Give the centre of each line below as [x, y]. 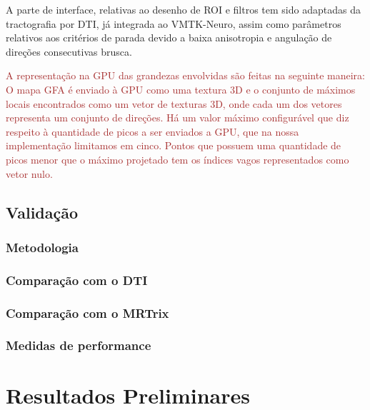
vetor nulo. [29, 173]
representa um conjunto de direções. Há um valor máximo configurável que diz [177, 117]
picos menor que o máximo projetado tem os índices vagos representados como [177, 159]
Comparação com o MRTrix [87, 312]
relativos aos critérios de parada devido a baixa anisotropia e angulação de [169, 37]
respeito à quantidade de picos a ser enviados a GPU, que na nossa [152, 131]
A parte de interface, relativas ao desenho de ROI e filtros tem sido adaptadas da [183, 9]
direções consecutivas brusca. [69, 51]
